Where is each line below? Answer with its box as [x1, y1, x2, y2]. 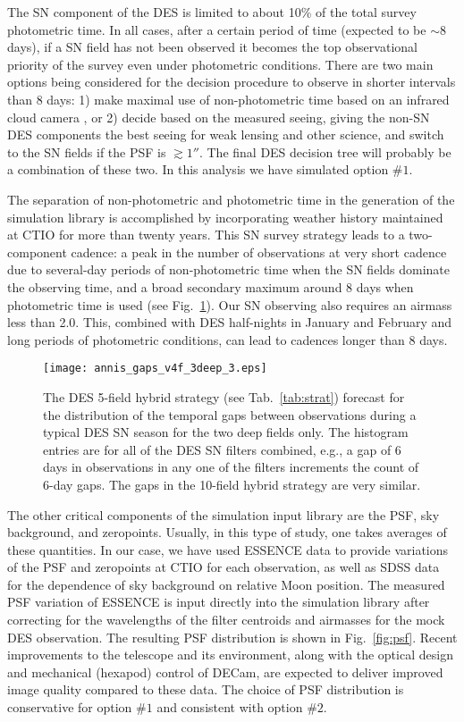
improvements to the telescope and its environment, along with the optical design [7, 645, 453, 664]
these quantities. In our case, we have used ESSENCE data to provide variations [7, 540, 449, 558]
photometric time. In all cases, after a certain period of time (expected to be [7, 20, 426, 38]
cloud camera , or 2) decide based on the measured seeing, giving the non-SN [7, 107, 430, 126]
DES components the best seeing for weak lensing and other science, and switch [7, 125, 444, 144]
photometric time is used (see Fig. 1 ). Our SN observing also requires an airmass [7, 295, 452, 314]
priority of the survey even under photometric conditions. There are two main [7, 55, 434, 73]
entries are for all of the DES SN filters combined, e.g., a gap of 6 [43, 440, 401, 458]
